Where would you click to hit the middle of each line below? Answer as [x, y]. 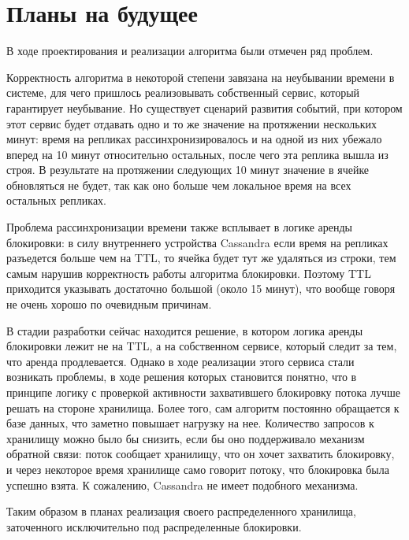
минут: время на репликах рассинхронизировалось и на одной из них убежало [194, 139]
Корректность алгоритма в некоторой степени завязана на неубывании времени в [201, 77]
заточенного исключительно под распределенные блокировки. [154, 526]
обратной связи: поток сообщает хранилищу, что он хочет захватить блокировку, [201, 454]
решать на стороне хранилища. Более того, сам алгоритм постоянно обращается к [203, 407]
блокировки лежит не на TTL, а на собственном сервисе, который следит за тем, [202, 346]
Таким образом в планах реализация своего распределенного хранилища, [181, 511]
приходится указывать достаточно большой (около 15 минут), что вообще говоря [201, 288]
